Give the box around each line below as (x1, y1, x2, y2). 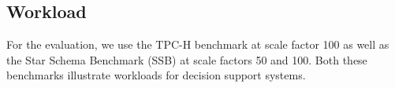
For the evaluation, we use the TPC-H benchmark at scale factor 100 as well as (6, 36, 389, 53)
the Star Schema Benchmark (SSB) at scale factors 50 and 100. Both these (6, 51, 367, 68)
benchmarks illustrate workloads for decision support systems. (6, 67, 306, 83)
